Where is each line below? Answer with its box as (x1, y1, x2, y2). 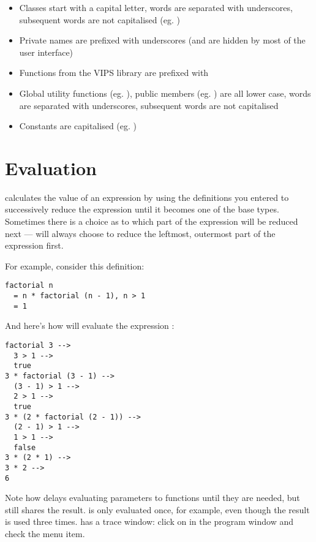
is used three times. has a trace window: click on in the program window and (5, 515, 293, 528)
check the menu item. (5, 527, 85, 540)
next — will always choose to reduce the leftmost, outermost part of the (5, 227, 276, 239)
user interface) (19, 45, 73, 58)
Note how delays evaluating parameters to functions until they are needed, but (5, 491, 300, 504)
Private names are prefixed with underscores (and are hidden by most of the (19, 34, 306, 47)
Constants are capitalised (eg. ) (19, 119, 137, 132)
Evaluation (5, 155, 97, 180)
